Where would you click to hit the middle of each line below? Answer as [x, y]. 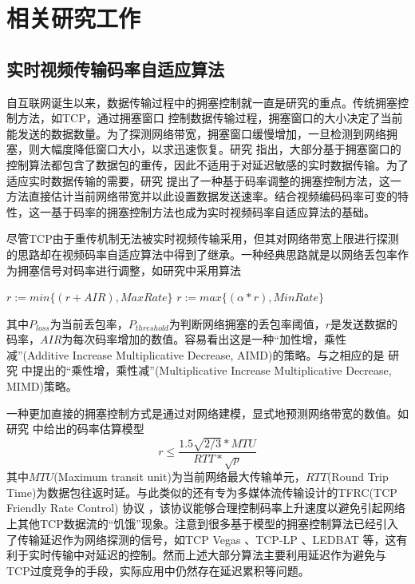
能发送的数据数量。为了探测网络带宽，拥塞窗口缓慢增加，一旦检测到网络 [196, 133]
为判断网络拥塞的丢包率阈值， [247, 323]
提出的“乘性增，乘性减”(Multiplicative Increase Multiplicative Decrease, [212, 370]
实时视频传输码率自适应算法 [115, 68]
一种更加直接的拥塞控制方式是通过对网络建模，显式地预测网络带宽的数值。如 [207, 413]
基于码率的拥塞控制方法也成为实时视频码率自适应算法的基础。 [213, 211]
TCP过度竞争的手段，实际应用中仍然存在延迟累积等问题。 [158, 570]
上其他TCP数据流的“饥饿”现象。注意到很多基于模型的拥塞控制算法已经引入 [202, 523]
